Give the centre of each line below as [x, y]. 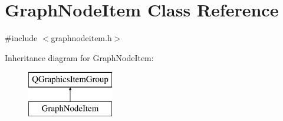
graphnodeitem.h [81, 38]
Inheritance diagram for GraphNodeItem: [79, 57]
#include [21, 38]
